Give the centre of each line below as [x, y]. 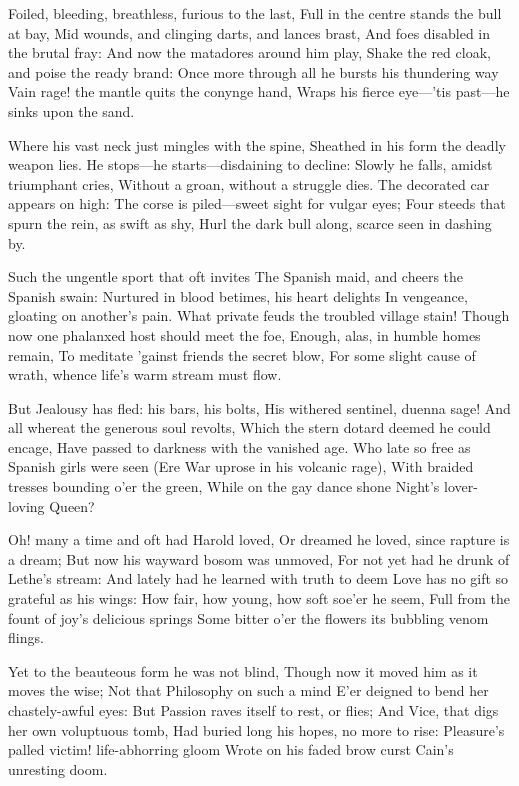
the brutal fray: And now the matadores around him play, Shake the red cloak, [249, 52]
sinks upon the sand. [71, 110]
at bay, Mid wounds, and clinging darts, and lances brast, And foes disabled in [249, 32]
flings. [26, 637]
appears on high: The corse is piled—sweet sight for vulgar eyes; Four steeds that [257, 203]
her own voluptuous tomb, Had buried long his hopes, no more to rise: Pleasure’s [256, 729]
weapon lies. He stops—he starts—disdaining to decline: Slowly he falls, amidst [250, 164]
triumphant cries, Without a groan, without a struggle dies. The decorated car [249, 183]
